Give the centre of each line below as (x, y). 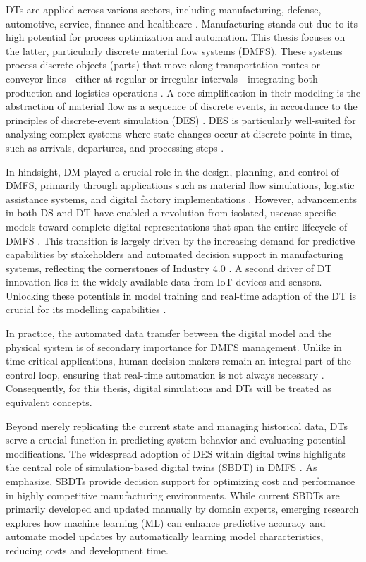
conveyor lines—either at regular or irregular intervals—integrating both (162, 78)
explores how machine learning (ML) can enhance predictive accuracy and (166, 522)
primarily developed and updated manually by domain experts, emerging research (182, 509)
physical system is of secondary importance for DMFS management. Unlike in (174, 347)
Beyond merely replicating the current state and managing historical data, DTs (177, 426)
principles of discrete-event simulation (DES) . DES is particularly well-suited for (181, 120)
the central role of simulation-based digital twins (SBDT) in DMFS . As (161, 467)
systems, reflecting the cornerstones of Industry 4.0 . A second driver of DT (169, 268)
